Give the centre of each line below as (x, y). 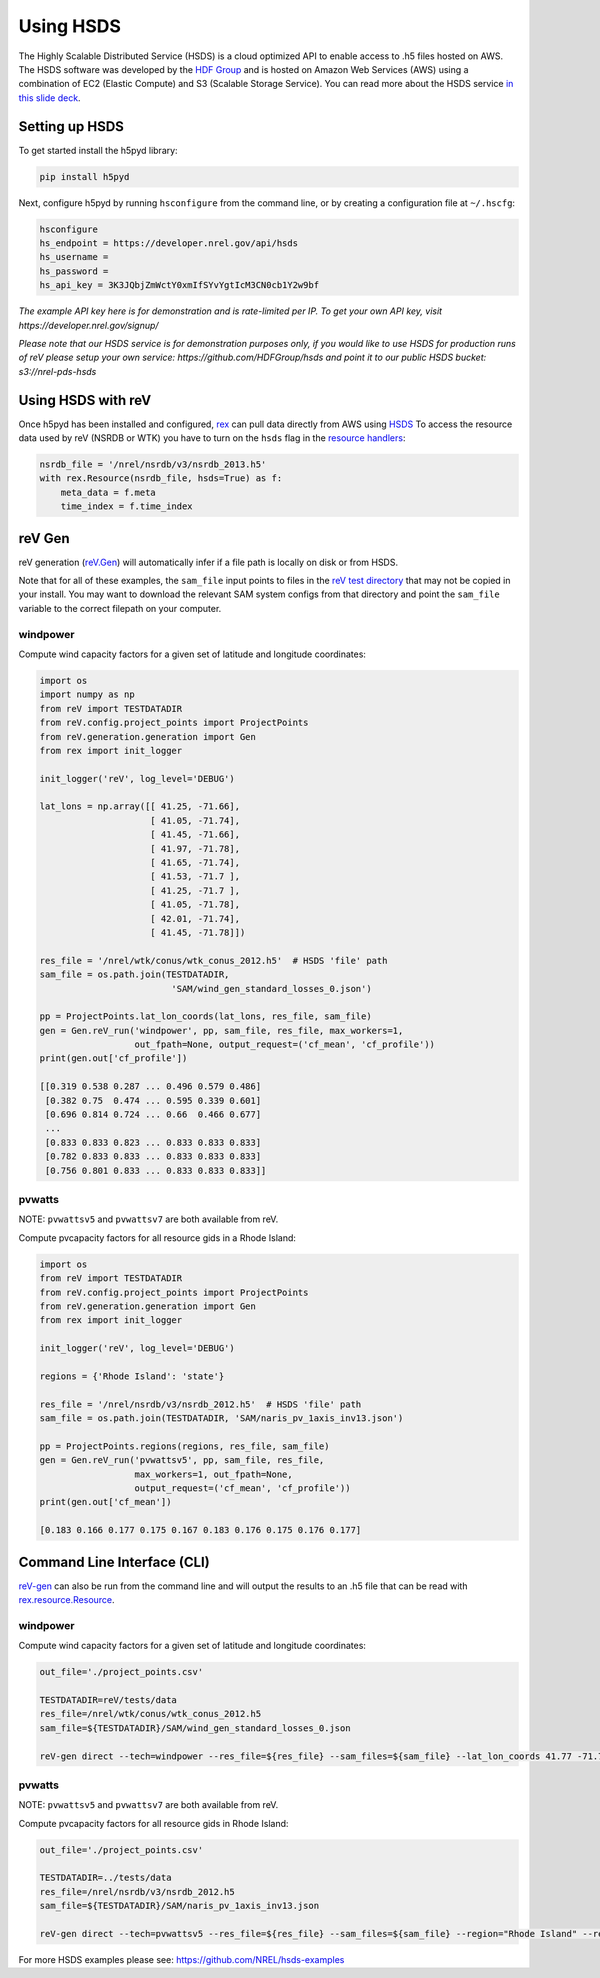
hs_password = (74, 271)
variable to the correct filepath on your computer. (120, 608)
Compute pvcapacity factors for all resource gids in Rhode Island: (153, 1823)
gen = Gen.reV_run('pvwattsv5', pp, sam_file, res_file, (182, 1460)
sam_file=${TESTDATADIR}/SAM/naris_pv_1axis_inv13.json (179, 1906)
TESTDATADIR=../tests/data (105, 1878)
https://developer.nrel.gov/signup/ (88, 325)
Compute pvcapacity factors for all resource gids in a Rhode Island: (157, 1237)
